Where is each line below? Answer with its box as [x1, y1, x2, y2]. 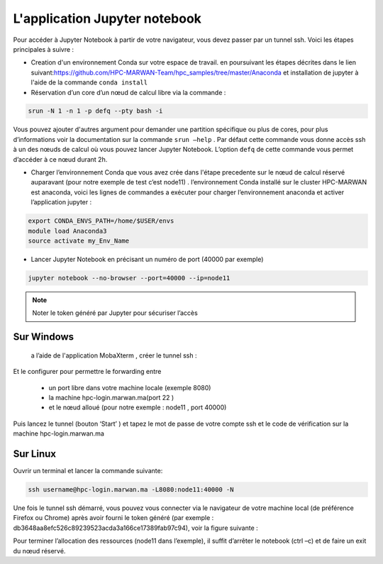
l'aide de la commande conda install [30, 78, 148, 87]
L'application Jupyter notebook [13, 11, 202, 26]
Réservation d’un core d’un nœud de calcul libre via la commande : [30, 88, 226, 96]
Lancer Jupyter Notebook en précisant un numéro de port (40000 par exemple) [30, 255, 264, 263]
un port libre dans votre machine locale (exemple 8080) [48, 383, 211, 392]
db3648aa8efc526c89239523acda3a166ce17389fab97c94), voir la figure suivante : [13, 524, 258, 532]
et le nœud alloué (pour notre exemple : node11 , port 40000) [48, 403, 227, 411]
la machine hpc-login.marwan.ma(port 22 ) [48, 393, 174, 402]
